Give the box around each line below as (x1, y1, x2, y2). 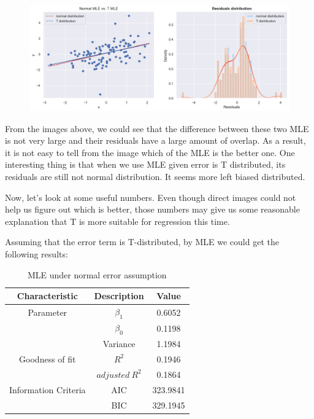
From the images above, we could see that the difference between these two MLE (5, 122, 309, 135)
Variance (102, 337, 136, 350)
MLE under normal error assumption (27, 268, 167, 281)
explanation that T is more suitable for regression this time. (5, 214, 230, 227)
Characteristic (17, 289, 78, 302)
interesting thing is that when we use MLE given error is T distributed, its (5, 158, 286, 171)
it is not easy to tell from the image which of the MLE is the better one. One (5, 146, 295, 159)
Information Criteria (9, 383, 86, 396)
